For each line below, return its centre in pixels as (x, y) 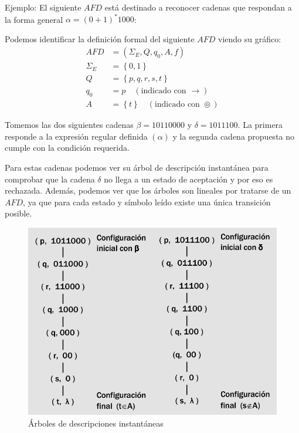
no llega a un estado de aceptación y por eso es (188, 179)
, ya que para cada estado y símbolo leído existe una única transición (147, 202)
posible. (18, 213)
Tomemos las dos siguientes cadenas (69, 125)
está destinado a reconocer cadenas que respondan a (198, 7)
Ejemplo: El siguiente (43, 7)
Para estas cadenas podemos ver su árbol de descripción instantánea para (137, 168)
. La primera (260, 125)
